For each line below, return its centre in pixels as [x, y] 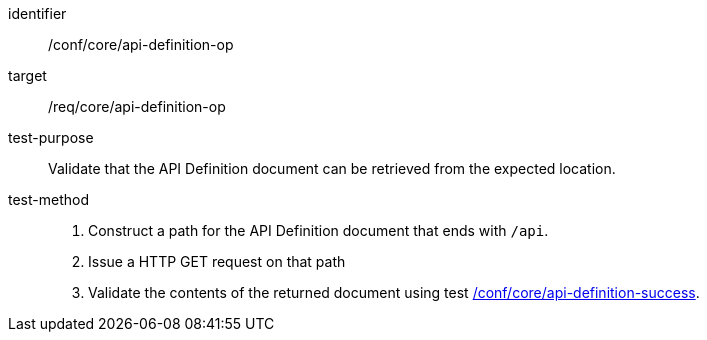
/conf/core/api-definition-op [141, 44]
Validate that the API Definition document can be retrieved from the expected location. [332, 168]
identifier [37, 13]
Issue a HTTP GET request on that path [217, 261]
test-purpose [51, 137]
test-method [48, 199]
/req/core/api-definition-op [137, 106]
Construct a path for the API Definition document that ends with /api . [318, 230]
